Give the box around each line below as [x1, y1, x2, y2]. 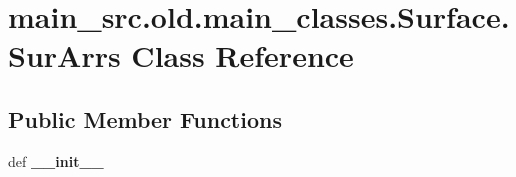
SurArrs [8, 35, 121, 76]
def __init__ [8, 150, 104, 171]
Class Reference [131, 35, 354, 76]
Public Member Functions [8, 103, 282, 134]
